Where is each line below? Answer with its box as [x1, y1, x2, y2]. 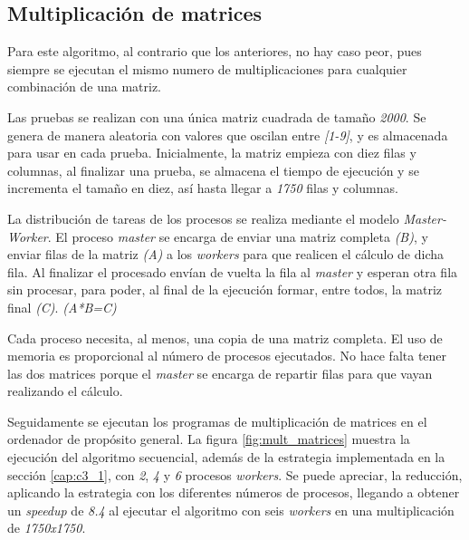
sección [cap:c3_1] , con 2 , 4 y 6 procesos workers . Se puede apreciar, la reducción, [7, 465, 463, 484]
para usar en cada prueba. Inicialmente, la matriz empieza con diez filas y [7, 143, 416, 162]
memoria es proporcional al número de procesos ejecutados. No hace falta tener [7, 346, 447, 365]
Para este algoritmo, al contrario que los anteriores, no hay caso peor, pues [7, 42, 422, 61]
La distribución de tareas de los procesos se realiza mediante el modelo [7, 208, 399, 227]
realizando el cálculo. [7, 381, 123, 400]
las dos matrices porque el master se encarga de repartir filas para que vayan [7, 363, 433, 382]
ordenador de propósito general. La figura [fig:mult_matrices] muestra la [7, 429, 410, 448]
